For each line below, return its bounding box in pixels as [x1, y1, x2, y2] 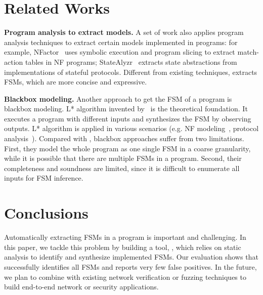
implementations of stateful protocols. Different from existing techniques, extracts [4, 66, 257, 77]
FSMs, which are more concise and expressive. [4, 76, 147, 87]
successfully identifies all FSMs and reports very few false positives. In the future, [4, 261, 257, 272]
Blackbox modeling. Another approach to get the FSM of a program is [4, 93, 232, 104]
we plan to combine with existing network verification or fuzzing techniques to [4, 271, 246, 282]
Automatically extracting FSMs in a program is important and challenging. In [4, 232, 246, 242]
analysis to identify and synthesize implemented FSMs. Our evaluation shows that [4, 251, 258, 262]
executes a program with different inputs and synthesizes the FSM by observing [4, 113, 251, 123]
